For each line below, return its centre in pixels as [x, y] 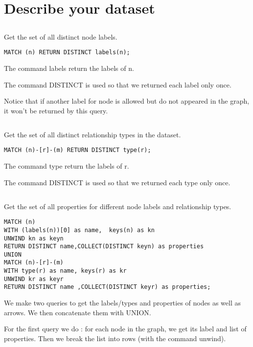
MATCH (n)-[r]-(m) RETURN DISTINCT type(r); [78, 150]
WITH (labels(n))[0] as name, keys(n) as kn [79, 230]
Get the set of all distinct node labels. [61, 36]
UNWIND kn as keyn [34, 238]
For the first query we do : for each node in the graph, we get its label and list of [125, 329]
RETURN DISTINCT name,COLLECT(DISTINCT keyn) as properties [104, 247]
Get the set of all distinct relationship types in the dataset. [92, 134]
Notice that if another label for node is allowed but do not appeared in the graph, [127, 101]
